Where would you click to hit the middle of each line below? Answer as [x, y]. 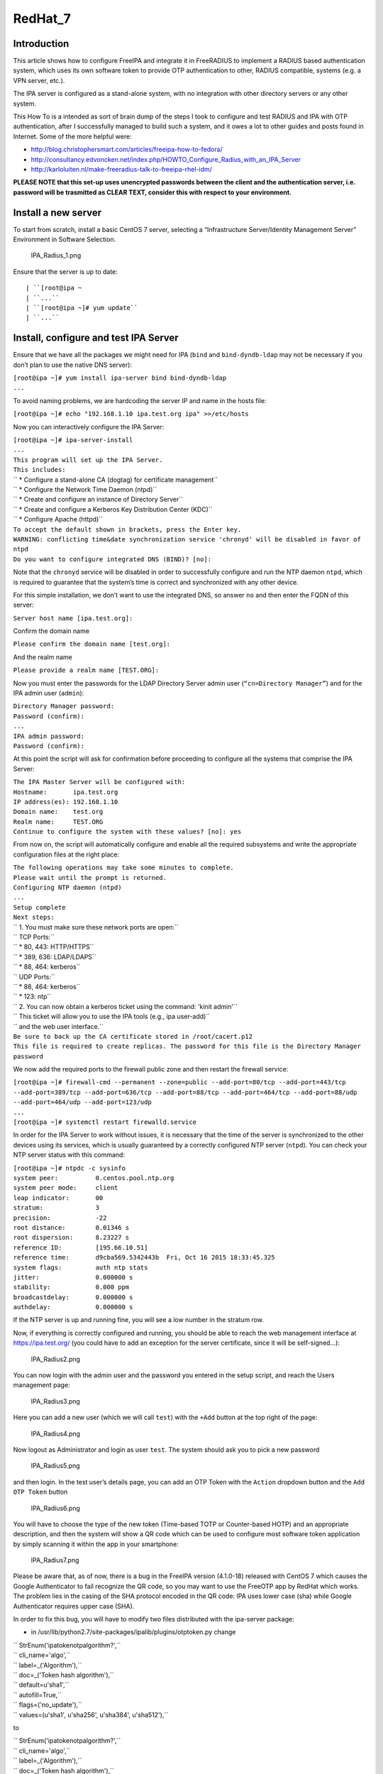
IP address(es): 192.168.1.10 [66, 801]
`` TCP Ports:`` [34, 937]
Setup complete [40, 907]
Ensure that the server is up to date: [66, 271]
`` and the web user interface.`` [59, 1026]
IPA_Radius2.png [56, 1359]
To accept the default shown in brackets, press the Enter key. [127, 529]
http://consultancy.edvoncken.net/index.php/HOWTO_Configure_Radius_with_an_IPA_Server [166, 159]
